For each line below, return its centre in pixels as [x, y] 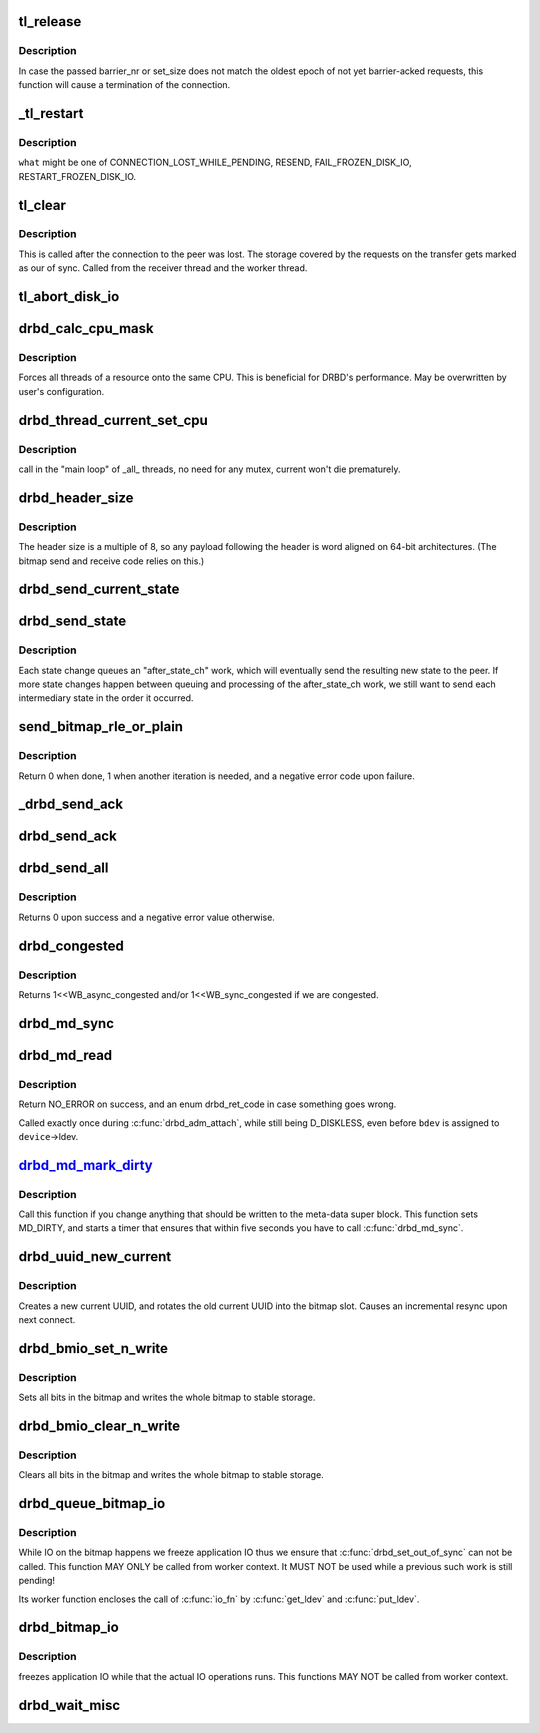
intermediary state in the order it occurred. [106, 698]
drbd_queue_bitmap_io [92, 1503]
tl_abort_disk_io [69, 296]
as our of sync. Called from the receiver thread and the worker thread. [163, 268]
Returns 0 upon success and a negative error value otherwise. [146, 917]
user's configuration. [61, 391]
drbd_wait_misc [69, 1705]
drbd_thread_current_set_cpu [113, 420]
